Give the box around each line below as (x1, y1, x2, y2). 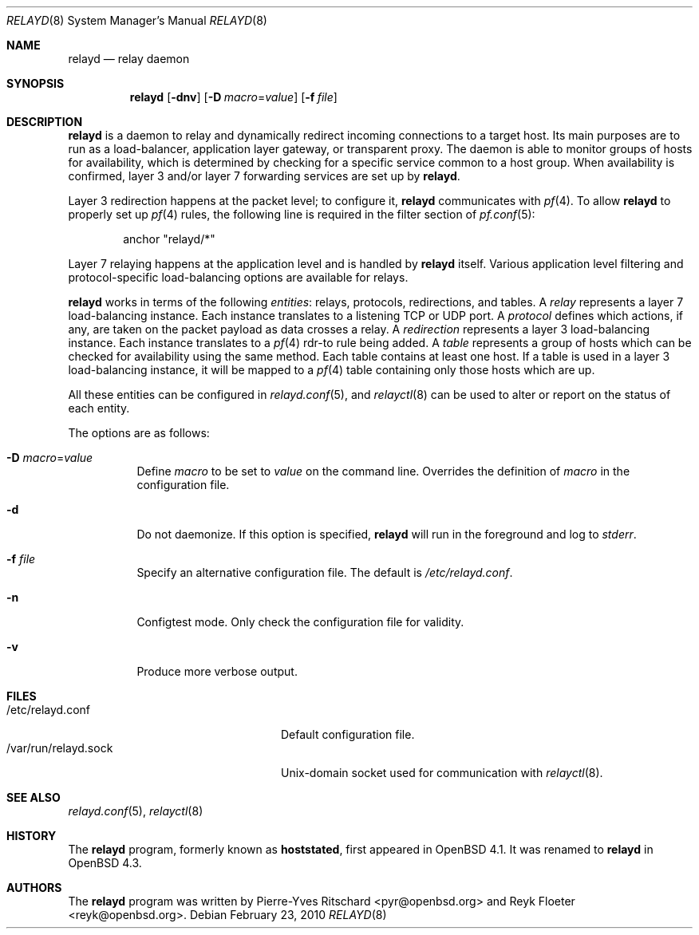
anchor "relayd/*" (123, 232, 215, 246)
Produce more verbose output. (136, 665, 298, 678)
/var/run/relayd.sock (6, 741, 113, 755)
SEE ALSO (6, 791, 61, 804)
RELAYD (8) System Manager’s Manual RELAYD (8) (6, 14, 267, 27)
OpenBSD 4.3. (68, 856, 142, 870)
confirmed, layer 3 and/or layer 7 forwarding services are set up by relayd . (68, 169, 460, 183)
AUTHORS (6, 881, 62, 894)
